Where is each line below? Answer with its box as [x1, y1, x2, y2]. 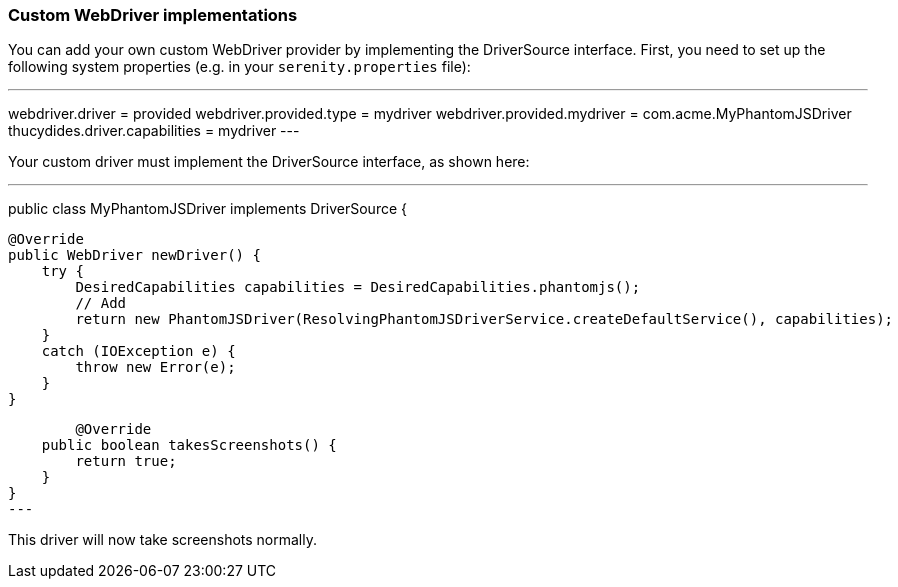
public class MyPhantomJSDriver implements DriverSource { [8, 200, 407, 218]
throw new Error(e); [75, 359, 236, 376]
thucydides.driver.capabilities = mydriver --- [8, 122, 300, 140]
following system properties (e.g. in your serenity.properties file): [8, 58, 471, 76]
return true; [75, 453, 177, 470]
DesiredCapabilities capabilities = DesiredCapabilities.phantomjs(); [75, 279, 641, 296]
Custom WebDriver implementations [8, 5, 298, 25]
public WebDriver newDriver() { [8, 247, 261, 264]
